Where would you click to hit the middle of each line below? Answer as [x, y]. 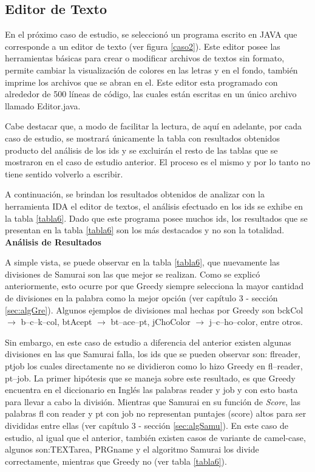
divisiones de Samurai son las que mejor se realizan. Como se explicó [133, 274]
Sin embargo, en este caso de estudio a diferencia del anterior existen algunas [148, 342]
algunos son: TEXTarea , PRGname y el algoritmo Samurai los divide [132, 449]
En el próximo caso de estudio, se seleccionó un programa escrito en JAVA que [151, 34]
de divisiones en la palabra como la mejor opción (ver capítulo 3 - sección [141, 298]
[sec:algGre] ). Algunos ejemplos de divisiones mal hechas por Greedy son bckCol [154, 310]
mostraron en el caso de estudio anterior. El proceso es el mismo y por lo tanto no [157, 162]
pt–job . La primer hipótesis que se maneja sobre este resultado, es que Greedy [150, 378]
